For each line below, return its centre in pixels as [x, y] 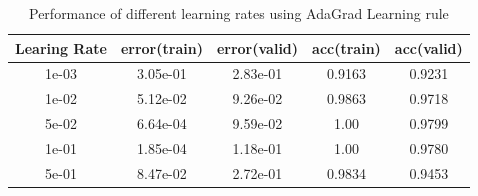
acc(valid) [428, 47]
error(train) [161, 47]
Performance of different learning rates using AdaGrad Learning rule [239, 13]
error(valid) [257, 47]
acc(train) [346, 47]
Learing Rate [61, 47]
